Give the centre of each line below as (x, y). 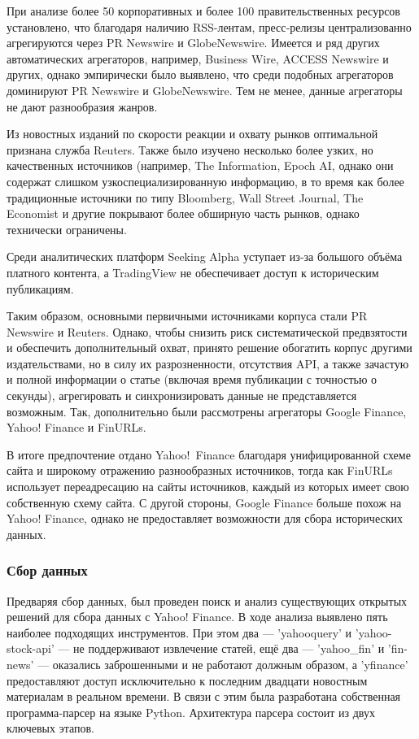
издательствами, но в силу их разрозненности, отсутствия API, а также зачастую (208, 363)
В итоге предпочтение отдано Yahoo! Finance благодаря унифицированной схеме (209, 454)
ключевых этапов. (50, 728)
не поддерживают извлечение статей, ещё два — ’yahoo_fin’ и (229, 648)
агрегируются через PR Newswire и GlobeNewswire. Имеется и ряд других (193, 43)
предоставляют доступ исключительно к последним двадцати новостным (187, 680)
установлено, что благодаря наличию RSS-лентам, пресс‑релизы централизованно (209, 26)
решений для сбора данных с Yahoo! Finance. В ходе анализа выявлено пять (197, 617)
